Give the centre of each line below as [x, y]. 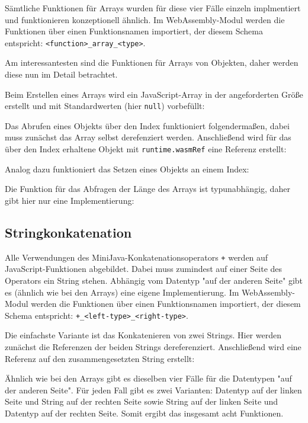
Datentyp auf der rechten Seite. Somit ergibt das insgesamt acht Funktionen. [144, 413]
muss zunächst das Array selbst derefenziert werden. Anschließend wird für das [148, 137]
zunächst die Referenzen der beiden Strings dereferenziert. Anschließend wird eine [153, 346]
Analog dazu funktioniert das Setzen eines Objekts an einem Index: [127, 169]
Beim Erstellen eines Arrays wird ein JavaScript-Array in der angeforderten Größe [154, 94]
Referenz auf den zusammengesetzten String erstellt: [100, 358]
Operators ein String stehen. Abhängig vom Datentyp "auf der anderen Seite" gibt [154, 280]
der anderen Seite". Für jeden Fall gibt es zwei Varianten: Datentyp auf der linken [153, 390]
